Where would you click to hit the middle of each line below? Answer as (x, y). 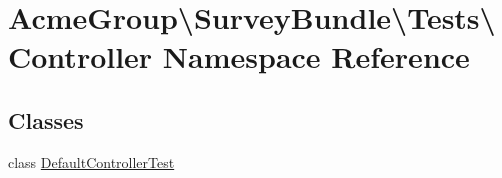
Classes (46, 119)
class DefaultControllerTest (91, 161)
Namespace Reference (316, 56)
